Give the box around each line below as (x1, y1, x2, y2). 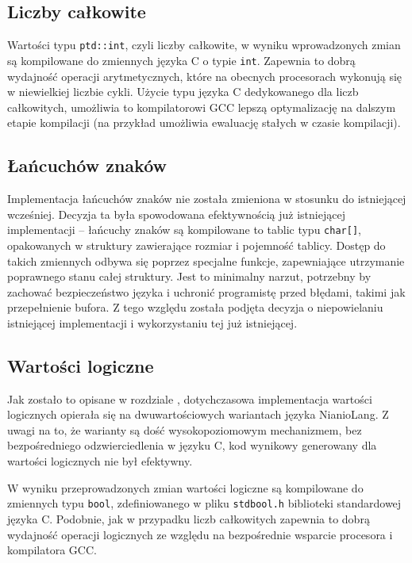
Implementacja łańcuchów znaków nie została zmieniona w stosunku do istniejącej (7, 190, 406, 207)
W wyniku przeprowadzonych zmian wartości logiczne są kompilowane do (7, 479, 364, 496)
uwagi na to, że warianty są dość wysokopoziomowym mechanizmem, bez (7, 421, 362, 438)
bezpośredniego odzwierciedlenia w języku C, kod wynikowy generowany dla (7, 437, 377, 454)
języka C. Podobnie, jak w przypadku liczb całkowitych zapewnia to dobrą (7, 510, 370, 527)
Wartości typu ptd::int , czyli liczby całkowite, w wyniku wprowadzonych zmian (7, 36, 401, 53)
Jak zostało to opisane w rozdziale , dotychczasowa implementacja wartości (7, 390, 372, 407)
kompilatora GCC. (7, 542, 97, 558)
